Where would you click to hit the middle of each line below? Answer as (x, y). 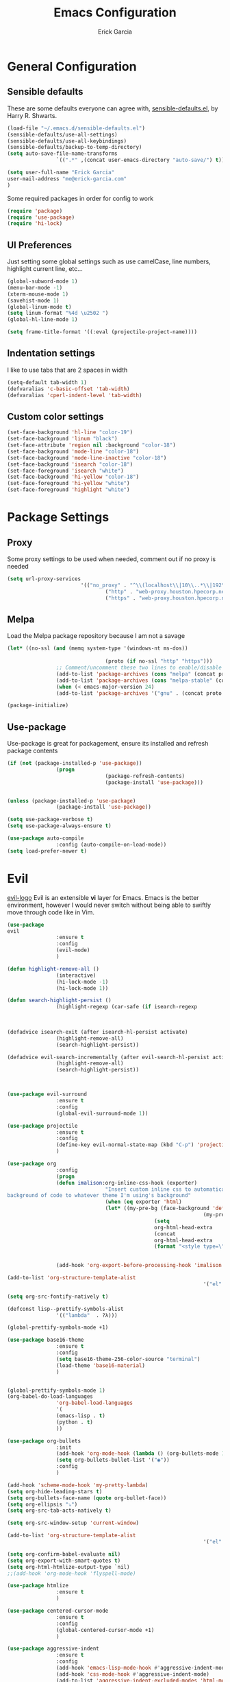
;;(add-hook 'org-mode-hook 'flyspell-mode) (72, 1573)
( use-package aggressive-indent (53, 1649)
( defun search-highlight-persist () (59, 1000)
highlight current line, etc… (45, 269)
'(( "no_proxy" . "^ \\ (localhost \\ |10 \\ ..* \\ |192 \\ (154, 585)
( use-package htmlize (38, 1586)
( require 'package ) (35, 211)
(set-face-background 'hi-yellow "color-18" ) (73, 477)
